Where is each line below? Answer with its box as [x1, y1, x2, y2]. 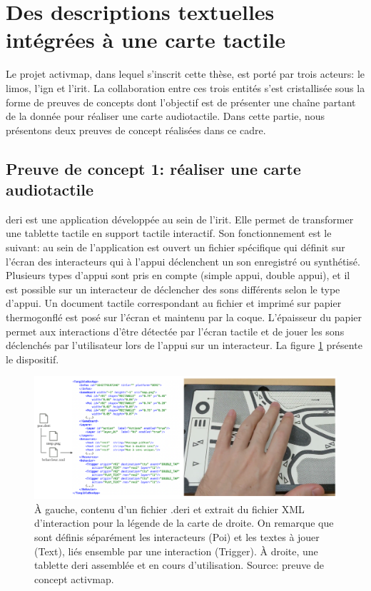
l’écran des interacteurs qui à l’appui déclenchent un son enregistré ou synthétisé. [6, 253, 360, 268]
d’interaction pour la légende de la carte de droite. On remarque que [34, 515, 334, 530]
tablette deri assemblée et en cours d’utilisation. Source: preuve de [34, 557, 325, 572]
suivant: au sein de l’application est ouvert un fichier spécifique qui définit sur [6, 240, 345, 255]
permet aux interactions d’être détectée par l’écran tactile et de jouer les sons [6, 323, 345, 338]
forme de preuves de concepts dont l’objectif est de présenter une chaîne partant [6, 94, 356, 109]
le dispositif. [6, 351, 59, 366]
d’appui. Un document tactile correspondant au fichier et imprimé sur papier [6, 295, 342, 310]
